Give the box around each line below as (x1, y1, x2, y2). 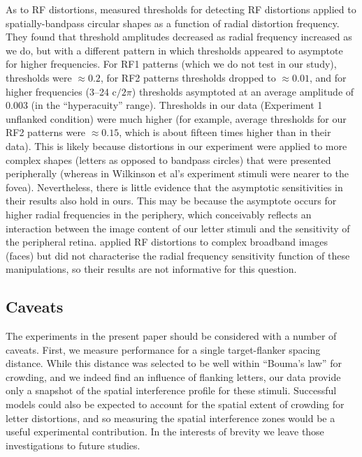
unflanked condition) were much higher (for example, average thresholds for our (6, 111, 347, 126)
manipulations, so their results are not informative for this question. (6, 262, 297, 276)
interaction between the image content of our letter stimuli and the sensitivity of (6, 220, 350, 235)
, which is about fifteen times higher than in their (119, 125, 331, 140)
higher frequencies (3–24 (6, 84, 109, 98)
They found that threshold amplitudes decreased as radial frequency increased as (6, 29, 352, 44)
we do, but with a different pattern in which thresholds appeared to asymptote (6, 43, 343, 57)
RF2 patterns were (6, 125, 86, 140)
